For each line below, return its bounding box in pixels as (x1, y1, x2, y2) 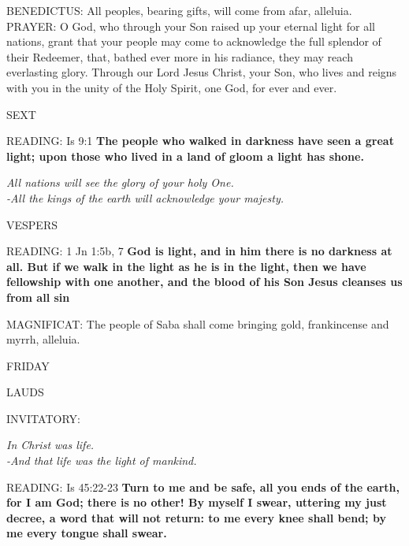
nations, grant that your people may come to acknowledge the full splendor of (6, 33, 381, 50)
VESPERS (6, 216, 58, 232)
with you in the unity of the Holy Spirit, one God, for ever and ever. (6, 79, 337, 95)
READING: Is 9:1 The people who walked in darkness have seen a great (6, 132, 394, 149)
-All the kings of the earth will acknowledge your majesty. (6, 189, 284, 206)
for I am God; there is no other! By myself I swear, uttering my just (6, 494, 387, 511)
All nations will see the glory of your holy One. (6, 174, 234, 191)
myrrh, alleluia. (6, 331, 80, 347)
